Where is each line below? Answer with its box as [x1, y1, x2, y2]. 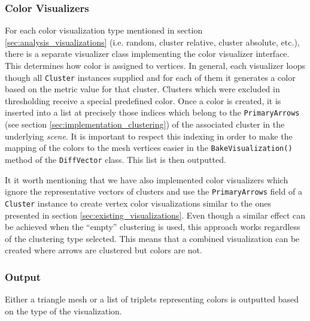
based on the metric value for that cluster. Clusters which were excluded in [5, 83, 280, 95]
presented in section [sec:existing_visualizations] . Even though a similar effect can [5, 208, 306, 221]
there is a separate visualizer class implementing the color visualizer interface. [5, 47, 290, 60]
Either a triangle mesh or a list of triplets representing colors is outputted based [5, 293, 299, 305]
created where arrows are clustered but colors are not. [5, 244, 202, 256]
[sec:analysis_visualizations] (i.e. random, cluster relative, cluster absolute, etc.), [5, 35, 300, 48]
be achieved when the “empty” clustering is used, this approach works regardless [5, 220, 300, 233]
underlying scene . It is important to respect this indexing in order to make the [5, 129, 293, 142]
